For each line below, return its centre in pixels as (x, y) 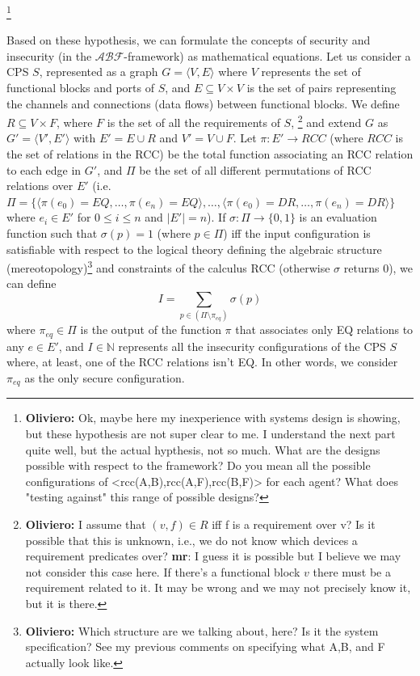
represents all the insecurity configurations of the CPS (252, 346)
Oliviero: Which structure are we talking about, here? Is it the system (202, 630)
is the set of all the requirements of (193, 122)
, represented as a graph (99, 72)
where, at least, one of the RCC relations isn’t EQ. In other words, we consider (202, 362)
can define (31, 283)
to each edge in (44, 169)
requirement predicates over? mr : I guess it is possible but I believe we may (213, 556)
